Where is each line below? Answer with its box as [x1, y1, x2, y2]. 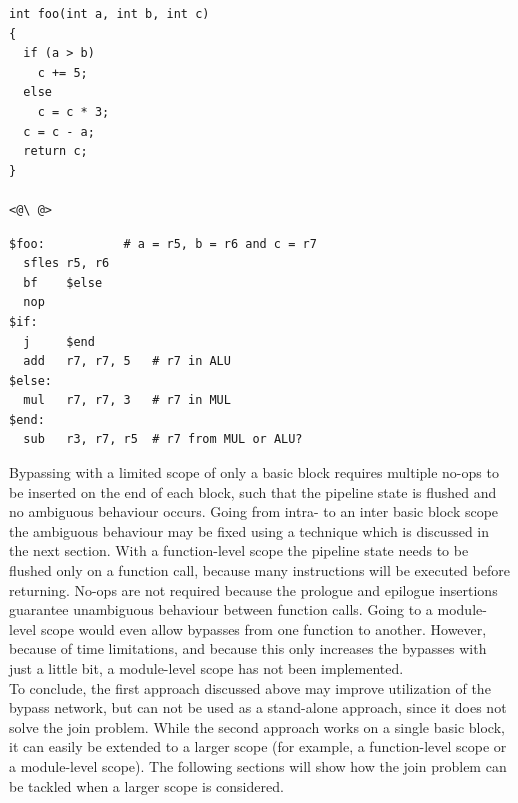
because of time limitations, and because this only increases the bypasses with [9, 638, 487, 659]
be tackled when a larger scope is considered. [9, 775, 284, 796]
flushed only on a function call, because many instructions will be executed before [9, 560, 510, 581]
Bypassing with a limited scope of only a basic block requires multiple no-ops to [9, 462, 499, 483]
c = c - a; [23, 124, 95, 139]
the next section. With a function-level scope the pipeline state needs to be [9, 540, 469, 561]
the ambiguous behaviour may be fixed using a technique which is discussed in [9, 520, 490, 541]
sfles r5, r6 [23, 256, 110, 271]
